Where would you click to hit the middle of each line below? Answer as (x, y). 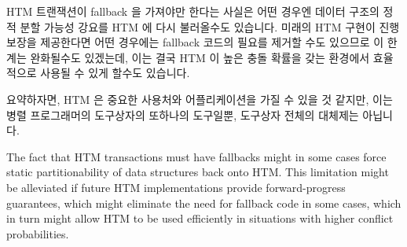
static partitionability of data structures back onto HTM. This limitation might (198, 172)
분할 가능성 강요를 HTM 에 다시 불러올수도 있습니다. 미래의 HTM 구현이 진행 (210, 26)
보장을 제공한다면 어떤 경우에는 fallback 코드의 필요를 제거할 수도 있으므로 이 (195, 42)
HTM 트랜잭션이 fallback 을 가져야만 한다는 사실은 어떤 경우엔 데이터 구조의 (193, 11)
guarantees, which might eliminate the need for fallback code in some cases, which (204, 203)
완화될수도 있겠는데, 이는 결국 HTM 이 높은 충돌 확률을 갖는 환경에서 (200, 57)
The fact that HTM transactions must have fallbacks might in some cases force (196, 156)
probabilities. (38, 233)
